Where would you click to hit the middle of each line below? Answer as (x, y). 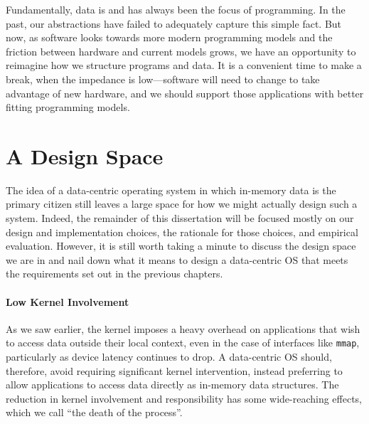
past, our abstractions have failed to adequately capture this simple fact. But (174, 23)
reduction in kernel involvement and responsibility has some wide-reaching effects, (184, 398)
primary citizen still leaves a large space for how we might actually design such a (182, 204)
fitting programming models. (68, 107)
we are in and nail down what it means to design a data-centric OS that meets (177, 259)
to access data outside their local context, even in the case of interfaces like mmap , (183, 343)
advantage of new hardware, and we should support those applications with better (185, 93)
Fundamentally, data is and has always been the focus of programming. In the (176, 9)
